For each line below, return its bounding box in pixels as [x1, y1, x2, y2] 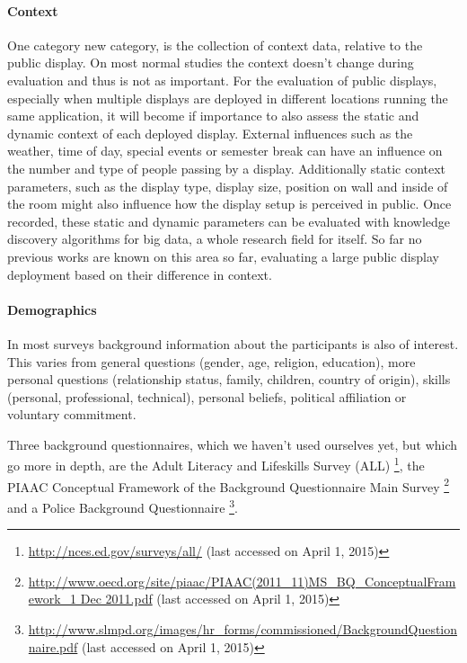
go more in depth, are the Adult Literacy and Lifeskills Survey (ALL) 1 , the [7, 453, 425, 475]
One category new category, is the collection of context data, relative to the [7, 35, 423, 54]
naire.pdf [28, 637, 78, 656]
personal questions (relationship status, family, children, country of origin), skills [7, 370, 451, 389]
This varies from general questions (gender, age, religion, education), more [7, 352, 416, 371]
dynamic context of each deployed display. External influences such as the [7, 123, 413, 142]
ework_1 [28, 589, 77, 608]
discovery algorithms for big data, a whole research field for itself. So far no [7, 229, 422, 248]
